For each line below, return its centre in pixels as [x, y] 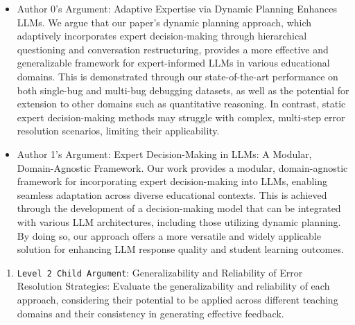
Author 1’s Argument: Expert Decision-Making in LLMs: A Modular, [164, 153]
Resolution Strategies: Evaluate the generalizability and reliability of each [173, 286]
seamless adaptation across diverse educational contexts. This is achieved [172, 194]
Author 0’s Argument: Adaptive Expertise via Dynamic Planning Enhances [177, 8]
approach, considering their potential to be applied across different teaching [177, 299]
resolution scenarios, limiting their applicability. [118, 131]
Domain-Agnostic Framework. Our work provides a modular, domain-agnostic [182, 167]
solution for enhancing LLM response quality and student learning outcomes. [180, 249]
